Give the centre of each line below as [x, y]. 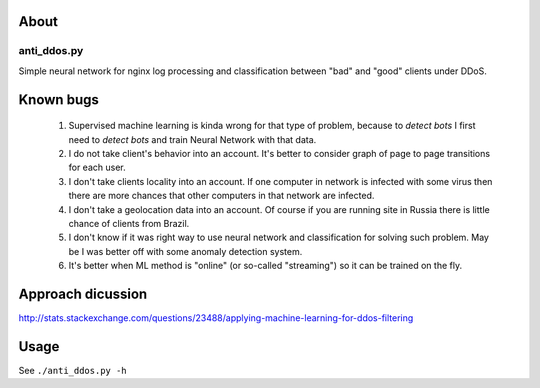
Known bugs [59, 99]
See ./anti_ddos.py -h [72, 370]
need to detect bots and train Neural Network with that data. [192, 139]
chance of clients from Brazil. [129, 223]
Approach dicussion [83, 293]
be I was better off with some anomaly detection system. [185, 251]
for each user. [97, 167]
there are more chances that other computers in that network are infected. [221, 196]
